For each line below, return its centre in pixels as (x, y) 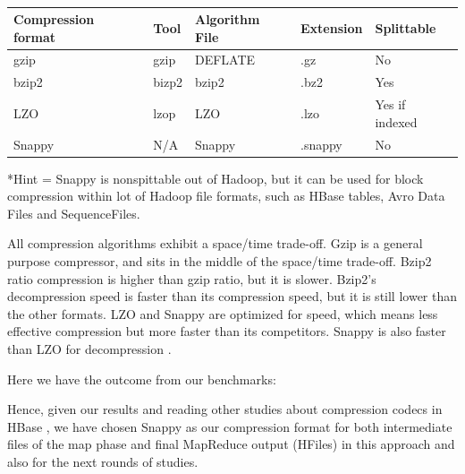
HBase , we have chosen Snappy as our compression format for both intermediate (230, 426)
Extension (331, 27)
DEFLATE (225, 60)
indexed (396, 121)
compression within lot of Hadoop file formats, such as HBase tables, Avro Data (226, 196)
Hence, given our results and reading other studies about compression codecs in (225, 409)
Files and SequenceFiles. (74, 213)
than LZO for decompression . (89, 349)
